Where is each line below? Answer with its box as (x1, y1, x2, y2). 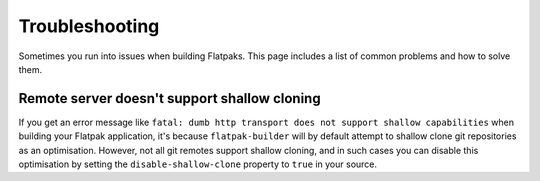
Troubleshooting (18, 15, 160, 37)
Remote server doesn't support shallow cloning (18, 90, 321, 107)
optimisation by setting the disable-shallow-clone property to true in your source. (18, 158, 378, 170)
